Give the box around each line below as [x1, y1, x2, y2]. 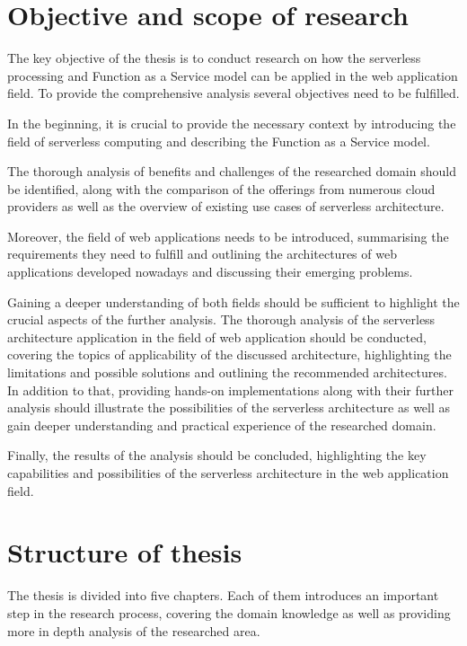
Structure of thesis [7, 534, 242, 571]
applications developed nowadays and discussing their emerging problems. [7, 262, 413, 281]
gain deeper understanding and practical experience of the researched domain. [7, 415, 436, 434]
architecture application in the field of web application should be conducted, [7, 327, 427, 346]
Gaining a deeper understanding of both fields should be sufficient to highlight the [7, 292, 460, 311]
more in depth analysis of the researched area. [7, 621, 260, 640]
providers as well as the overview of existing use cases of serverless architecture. [7, 197, 445, 216]
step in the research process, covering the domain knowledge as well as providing [7, 603, 451, 622]
